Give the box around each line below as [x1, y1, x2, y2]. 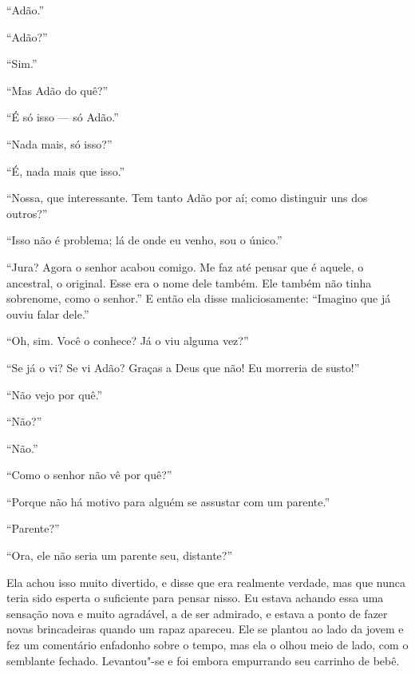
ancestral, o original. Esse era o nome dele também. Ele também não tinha [6, 274, 372, 291]
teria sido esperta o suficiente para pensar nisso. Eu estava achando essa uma [6, 589, 384, 606]
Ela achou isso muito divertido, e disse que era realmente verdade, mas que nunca [6, 573, 406, 590]
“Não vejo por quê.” [6, 386, 103, 402]
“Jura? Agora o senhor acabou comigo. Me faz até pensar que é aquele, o [6, 258, 364, 275]
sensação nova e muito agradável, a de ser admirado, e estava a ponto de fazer [6, 605, 388, 621]
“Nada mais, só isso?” [6, 135, 113, 152]
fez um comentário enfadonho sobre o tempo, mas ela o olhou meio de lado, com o [6, 636, 409, 653]
